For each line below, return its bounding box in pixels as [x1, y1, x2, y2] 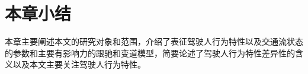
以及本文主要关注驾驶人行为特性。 [12, 58, 146, 70]
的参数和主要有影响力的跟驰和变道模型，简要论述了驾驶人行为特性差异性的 [5, 46, 295, 59]
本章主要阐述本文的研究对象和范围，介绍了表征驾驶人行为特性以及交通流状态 [5, 35, 303, 48]
